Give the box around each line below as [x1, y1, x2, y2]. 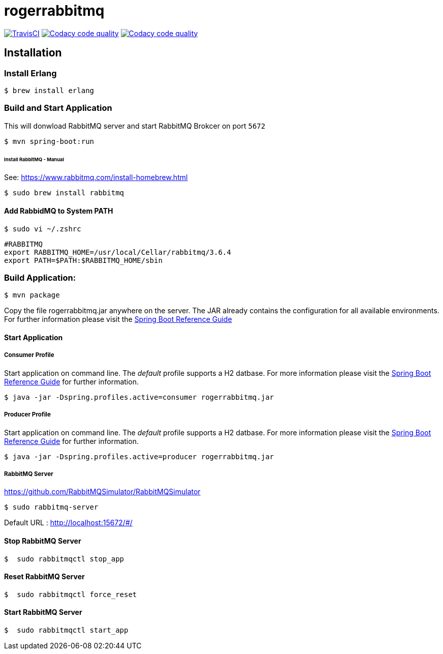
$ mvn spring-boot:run [4, 137, 94, 145]
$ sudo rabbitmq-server [4, 503, 99, 512]
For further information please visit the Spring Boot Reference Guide [4, 315, 232, 324]
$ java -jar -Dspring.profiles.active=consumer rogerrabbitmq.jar [4, 393, 274, 401]
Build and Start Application [4, 103, 112, 113]
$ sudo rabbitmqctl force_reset [4, 590, 137, 599]
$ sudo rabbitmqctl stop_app [4, 554, 124, 563]
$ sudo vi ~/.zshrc [4, 224, 81, 233]
